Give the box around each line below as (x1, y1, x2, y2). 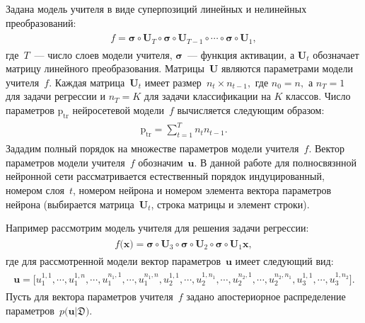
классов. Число (286, 89, 351, 103)
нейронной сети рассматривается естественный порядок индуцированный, (6, 169, 325, 183)
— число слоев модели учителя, (34, 47, 173, 62)
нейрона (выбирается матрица (6, 196, 134, 211)
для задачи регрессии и (6, 89, 106, 103)
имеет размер (144, 74, 202, 89)
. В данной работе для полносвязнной (194, 154, 357, 169)
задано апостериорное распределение (186, 289, 346, 304)
